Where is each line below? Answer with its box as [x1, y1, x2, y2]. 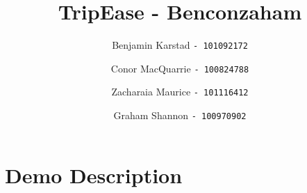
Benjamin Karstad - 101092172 [112, 38, 248, 52]
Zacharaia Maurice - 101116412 [111, 84, 249, 99]
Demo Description [5, 160, 183, 189]
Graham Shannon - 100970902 [113, 108, 247, 123]
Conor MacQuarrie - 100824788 [110, 61, 249, 75]
